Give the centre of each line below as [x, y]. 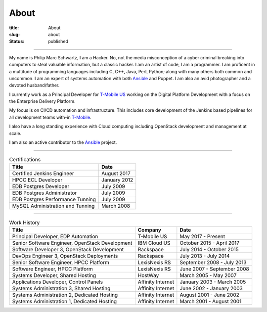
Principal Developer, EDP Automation [55, 236]
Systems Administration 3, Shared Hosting [61, 288]
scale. [15, 133]
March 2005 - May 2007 [208, 275]
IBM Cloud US [154, 243]
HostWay [148, 275]
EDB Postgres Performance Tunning [54, 199]
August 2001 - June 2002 [210, 295]
